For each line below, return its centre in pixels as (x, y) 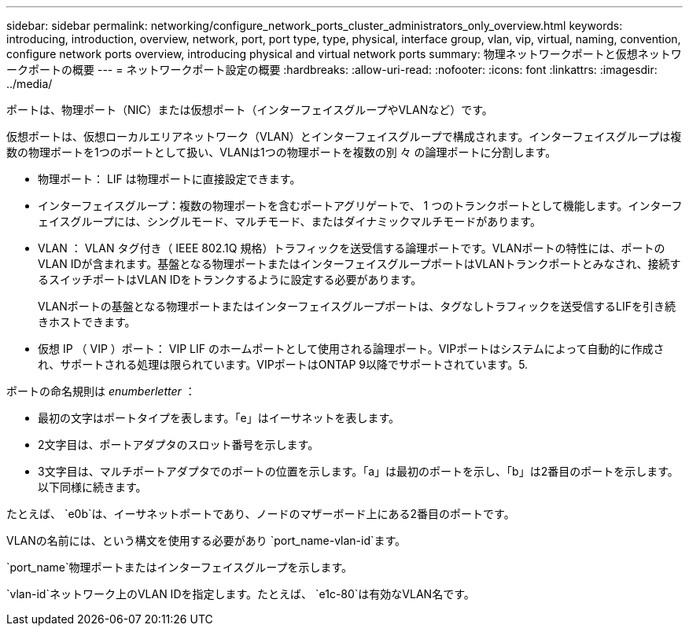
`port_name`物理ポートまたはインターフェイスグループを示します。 (179, 567)
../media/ (29, 84)
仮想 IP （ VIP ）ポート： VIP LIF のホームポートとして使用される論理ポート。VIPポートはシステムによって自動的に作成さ (351, 349)
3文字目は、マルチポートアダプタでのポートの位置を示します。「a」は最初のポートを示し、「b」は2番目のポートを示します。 (358, 471)
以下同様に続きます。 (92, 487)
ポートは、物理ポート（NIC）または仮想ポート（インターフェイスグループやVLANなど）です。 (250, 110)
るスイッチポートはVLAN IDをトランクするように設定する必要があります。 (230, 279)
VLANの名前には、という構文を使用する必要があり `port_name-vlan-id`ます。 (206, 540)
